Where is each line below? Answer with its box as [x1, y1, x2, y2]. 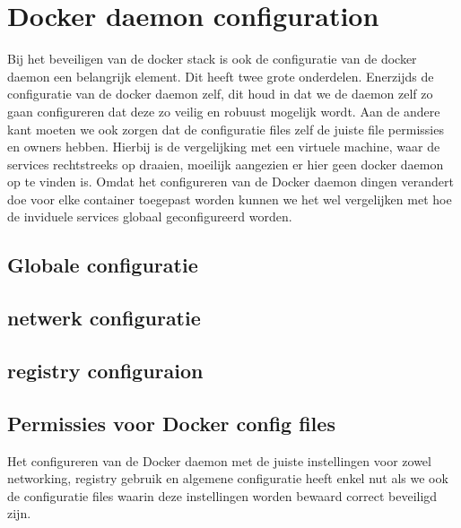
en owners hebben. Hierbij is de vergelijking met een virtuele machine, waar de [7, 137, 440, 156]
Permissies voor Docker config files [7, 409, 335, 437]
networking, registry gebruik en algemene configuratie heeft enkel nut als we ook [7, 469, 448, 488]
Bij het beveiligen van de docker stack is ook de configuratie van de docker [7, 49, 417, 68]
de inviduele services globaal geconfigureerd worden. [7, 207, 292, 226]
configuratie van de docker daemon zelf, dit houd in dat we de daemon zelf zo [7, 84, 433, 103]
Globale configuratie [7, 251, 198, 279]
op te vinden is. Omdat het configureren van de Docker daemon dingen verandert [7, 172, 454, 191]
